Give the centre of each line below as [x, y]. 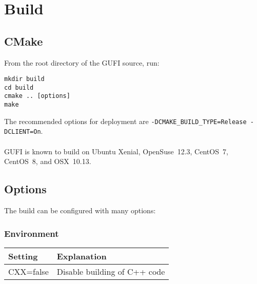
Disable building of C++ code [111, 271]
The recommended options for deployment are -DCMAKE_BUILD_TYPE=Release [125, 121]
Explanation [82, 256]
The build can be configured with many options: [80, 210]
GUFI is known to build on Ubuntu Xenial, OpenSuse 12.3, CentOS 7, [116, 151]
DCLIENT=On [23, 132]
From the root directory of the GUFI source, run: [82, 62]
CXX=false [28, 271]
